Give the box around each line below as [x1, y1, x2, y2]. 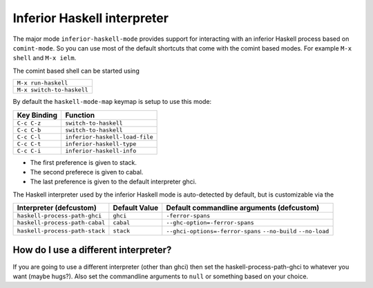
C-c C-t [17, 140, 41, 147]
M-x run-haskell [17, 80, 68, 87]
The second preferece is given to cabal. [30, 168, 144, 176]
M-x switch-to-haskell [17, 87, 89, 93]
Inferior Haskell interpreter [12, 10, 169, 26]
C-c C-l [17, 133, 41, 141]
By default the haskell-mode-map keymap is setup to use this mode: [12, 98, 212, 106]
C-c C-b [17, 126, 41, 134]
